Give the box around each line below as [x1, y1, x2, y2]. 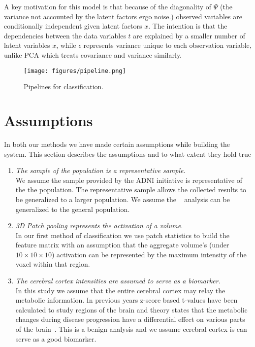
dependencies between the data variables [4, 30, 126, 40]
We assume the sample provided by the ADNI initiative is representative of [15, 174, 243, 185]
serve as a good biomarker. [15, 333, 96, 344]
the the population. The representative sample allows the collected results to [15, 184, 247, 195]
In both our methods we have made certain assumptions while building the [4, 139, 230, 149]
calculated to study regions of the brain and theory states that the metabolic [15, 304, 248, 314]
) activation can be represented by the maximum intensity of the [51, 249, 247, 259]
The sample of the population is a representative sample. [15, 165, 186, 175]
